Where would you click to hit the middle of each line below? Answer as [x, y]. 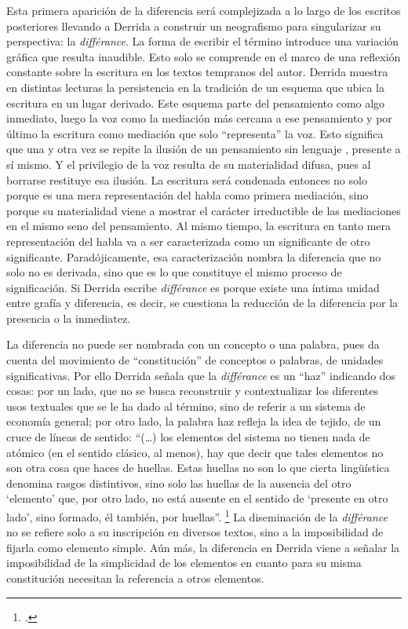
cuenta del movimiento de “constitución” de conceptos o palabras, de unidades [195, 360]
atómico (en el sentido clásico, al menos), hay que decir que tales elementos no [195, 452]
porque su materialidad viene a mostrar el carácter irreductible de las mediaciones [204, 210]
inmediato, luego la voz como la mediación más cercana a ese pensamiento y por [199, 118]
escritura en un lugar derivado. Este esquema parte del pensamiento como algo [196, 102]
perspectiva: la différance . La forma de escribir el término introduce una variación [203, 41]
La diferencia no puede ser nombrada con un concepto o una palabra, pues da [193, 344]
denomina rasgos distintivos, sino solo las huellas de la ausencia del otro [179, 483]
